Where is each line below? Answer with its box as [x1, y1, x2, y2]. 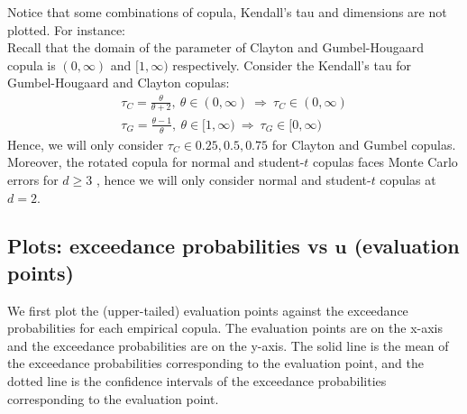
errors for [7, 170, 59, 189]
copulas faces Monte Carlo [313, 152, 458, 171]
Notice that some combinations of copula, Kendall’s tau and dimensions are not [7, 3, 447, 21]
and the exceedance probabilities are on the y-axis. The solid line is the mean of [7, 336, 449, 354]
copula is [7, 55, 56, 74]
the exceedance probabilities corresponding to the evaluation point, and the [7, 354, 424, 373]
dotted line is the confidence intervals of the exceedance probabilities [7, 372, 387, 391]
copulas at [380, 170, 436, 189]
